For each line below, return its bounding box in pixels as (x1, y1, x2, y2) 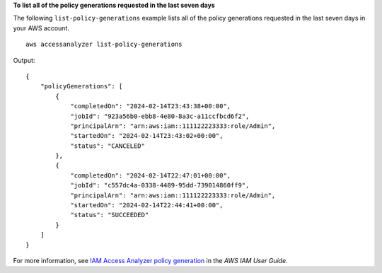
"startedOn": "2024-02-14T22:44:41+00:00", (70, 202, 224, 209)
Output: (13, 56, 35, 64)
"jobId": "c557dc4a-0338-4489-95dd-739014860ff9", (70, 181, 250, 190)
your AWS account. (13, 23, 70, 32)
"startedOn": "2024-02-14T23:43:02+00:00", (70, 132, 224, 140)
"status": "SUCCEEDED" (70, 211, 149, 219)
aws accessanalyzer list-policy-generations (25, 40, 183, 49)
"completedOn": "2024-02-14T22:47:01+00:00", (70, 171, 231, 180)
